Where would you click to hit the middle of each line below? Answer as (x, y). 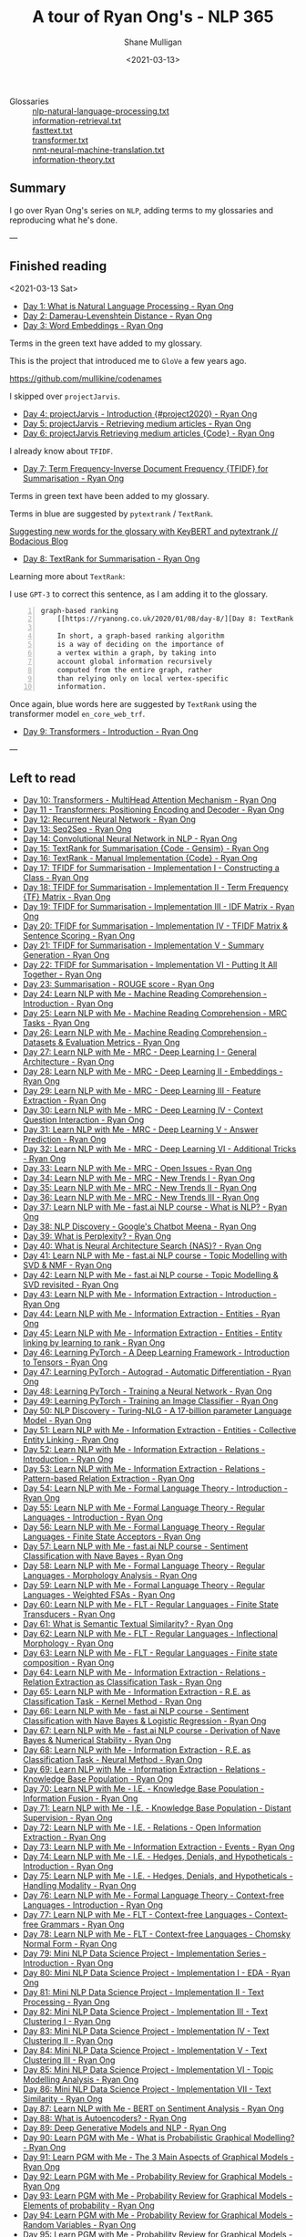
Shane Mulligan (153, 42)
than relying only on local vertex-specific (143, 678)
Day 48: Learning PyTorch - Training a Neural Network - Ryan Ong (147, 1391)
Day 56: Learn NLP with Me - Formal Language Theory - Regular (144, 1527)
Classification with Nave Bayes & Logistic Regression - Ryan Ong (144, 1721)
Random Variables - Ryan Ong (79, 2225)
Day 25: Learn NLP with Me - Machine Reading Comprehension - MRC (155, 1014)
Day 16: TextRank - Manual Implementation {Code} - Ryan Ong (140, 858)
